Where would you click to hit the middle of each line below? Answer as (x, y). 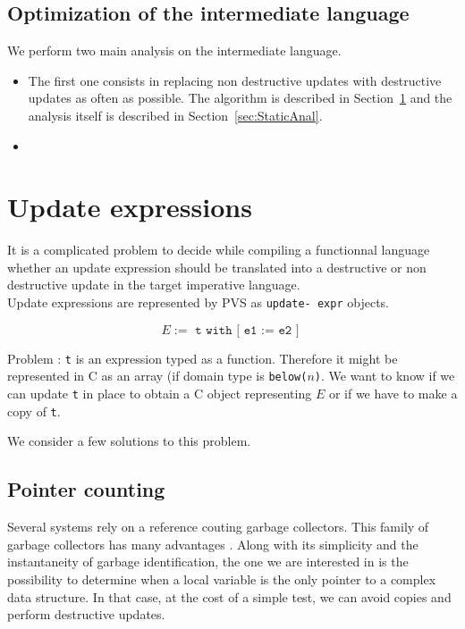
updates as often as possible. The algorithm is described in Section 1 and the (240, 98)
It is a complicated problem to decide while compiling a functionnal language (219, 250)
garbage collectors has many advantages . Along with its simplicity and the (213, 544)
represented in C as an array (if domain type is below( (157, 376)
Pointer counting (86, 489)
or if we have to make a (393, 394)
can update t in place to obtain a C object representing (160, 394)
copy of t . (34, 411)
